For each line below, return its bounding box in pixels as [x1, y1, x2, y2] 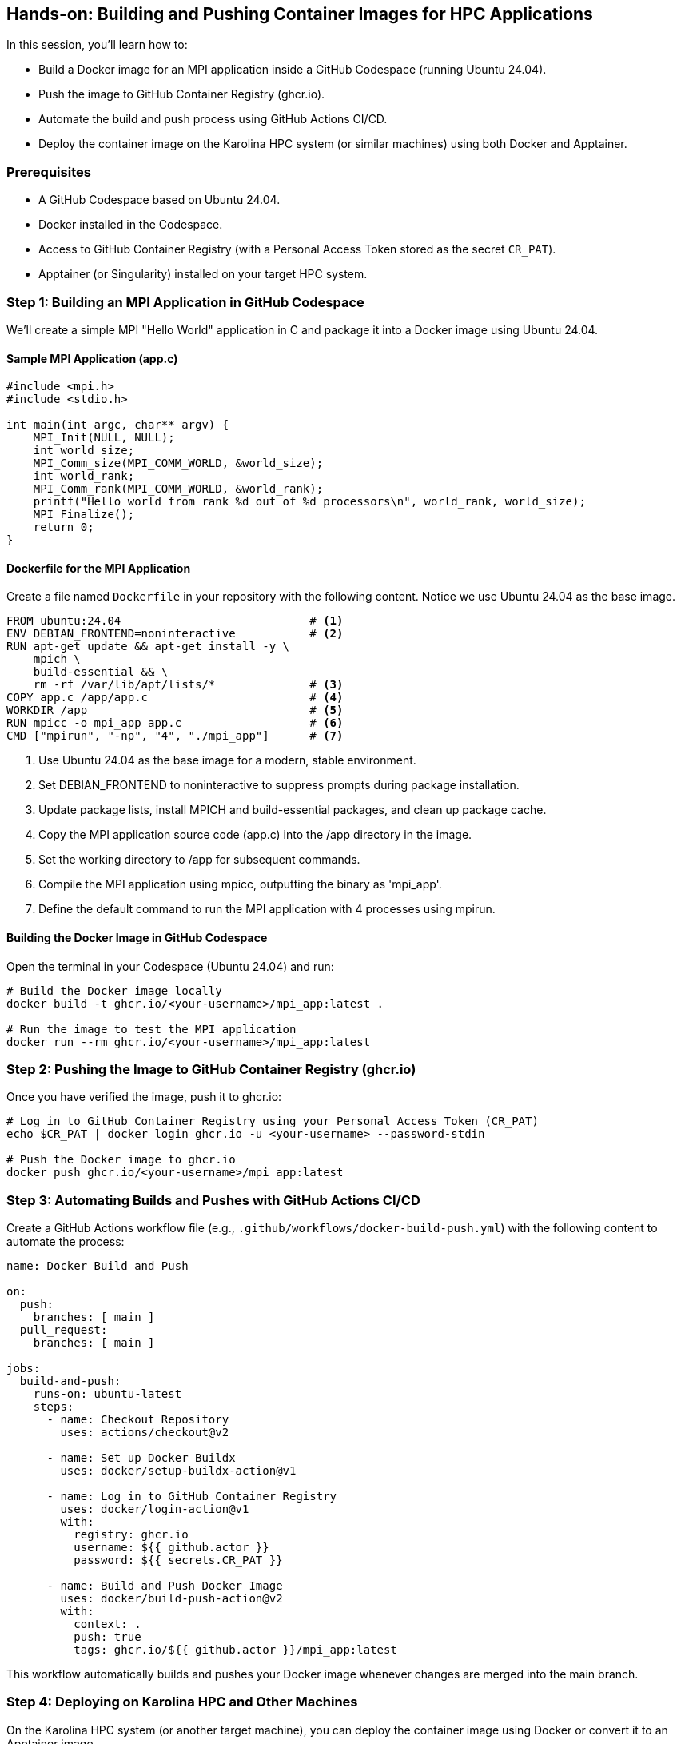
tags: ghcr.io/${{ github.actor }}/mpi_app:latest [74, 1643, 397, 1657]
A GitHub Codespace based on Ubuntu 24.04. [38, 193, 281, 207]
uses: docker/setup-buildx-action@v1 [60, 1464, 297, 1478]
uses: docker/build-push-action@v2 [60, 1592, 283, 1606]
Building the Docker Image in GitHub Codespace [6, 930, 268, 944]
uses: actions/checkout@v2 [60, 1426, 229, 1439]
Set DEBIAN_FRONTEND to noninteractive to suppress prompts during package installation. [38, 778, 520, 792]
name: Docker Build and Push [6, 1259, 189, 1273]
